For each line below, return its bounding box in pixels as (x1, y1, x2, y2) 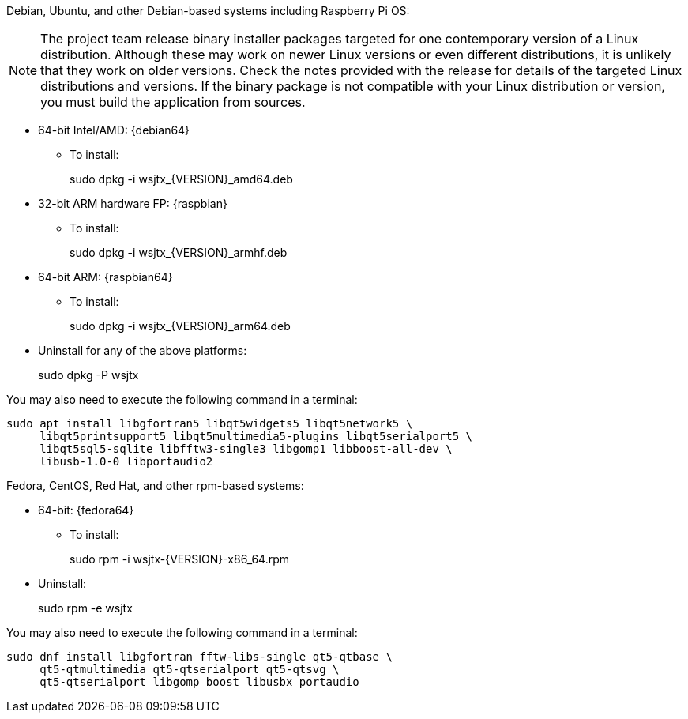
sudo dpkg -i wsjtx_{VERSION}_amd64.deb (70, 172, 293, 186)
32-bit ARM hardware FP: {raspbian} (38, 197, 227, 210)
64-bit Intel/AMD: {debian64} (38, 123, 190, 137)
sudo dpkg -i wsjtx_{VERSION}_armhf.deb (70, 246, 288, 259)
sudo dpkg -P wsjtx (38, 368, 139, 382)
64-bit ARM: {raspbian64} (38, 270, 173, 284)
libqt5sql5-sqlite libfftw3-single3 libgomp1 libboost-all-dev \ (39, 442, 453, 455)
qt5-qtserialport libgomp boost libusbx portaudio (39, 676, 359, 688)
